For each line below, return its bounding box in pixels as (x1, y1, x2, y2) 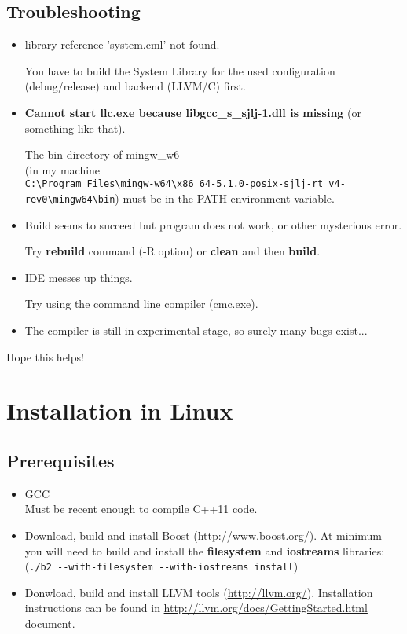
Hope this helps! (6, 348, 84, 365)
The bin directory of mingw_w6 (24, 146, 180, 163)
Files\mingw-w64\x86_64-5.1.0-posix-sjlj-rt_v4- (86, 178, 346, 190)
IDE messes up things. (24, 269, 133, 285)
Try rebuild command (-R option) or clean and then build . (24, 243, 321, 259)
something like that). (24, 119, 126, 136)
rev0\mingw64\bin (24, 194, 115, 206)
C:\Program (24, 178, 82, 190)
